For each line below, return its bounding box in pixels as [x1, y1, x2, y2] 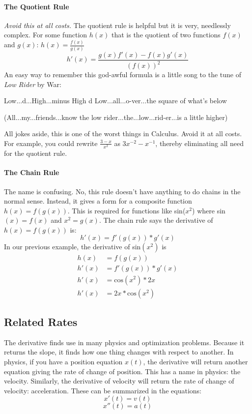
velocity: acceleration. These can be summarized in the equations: [4, 385, 201, 395]
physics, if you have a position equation [4, 356, 123, 366]
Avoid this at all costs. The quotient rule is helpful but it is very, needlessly [4, 20, 231, 30]
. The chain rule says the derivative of [99, 215, 213, 225]
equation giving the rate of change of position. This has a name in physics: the [4, 366, 241, 376]
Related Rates [4, 314, 78, 329]
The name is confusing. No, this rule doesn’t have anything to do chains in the [4, 186, 241, 196]
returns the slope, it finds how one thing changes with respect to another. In [4, 347, 234, 357]
